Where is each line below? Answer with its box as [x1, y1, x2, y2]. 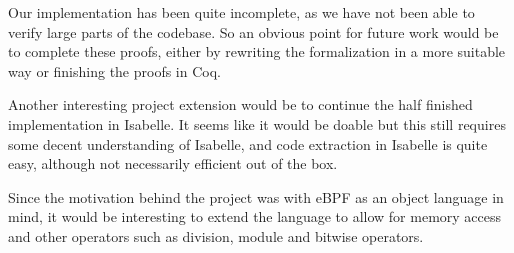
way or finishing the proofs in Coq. [8, 60, 221, 81]
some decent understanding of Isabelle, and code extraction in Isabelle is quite [8, 133, 488, 154]
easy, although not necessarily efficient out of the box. [8, 153, 338, 174]
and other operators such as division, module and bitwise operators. [8, 225, 424, 246]
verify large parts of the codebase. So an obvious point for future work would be [8, 21, 499, 42]
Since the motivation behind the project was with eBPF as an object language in [8, 186, 504, 207]
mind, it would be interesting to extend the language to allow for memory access [8, 206, 502, 227]
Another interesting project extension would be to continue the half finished [8, 94, 473, 115]
